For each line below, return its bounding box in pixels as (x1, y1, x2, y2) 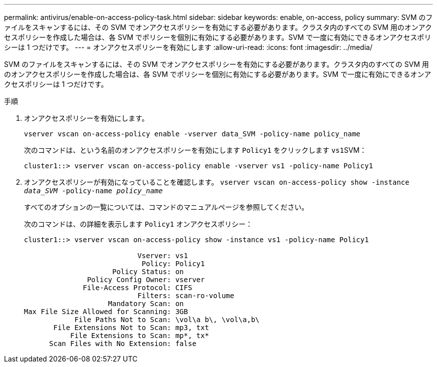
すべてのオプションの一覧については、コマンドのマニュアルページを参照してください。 (24, 203, 309, 211)
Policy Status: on (112, 268, 184, 276)
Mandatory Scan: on (108, 300, 184, 308)
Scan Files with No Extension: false (49, 340, 197, 348)
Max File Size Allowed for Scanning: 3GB (24, 308, 188, 316)
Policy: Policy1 (142, 260, 205, 268)
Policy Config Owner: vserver (87, 276, 205, 284)
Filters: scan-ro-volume (137, 292, 234, 300)
